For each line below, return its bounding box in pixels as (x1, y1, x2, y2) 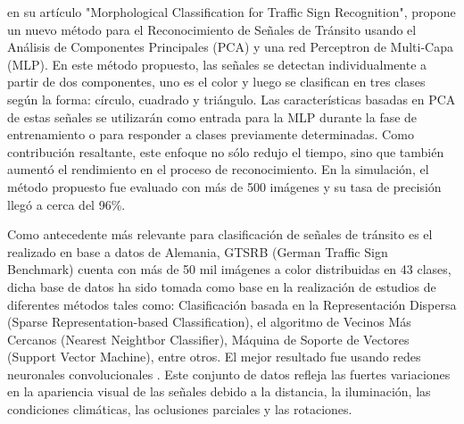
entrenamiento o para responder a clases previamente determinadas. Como (7, 125, 414, 144)
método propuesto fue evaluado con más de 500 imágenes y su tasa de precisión (7, 177, 442, 195)
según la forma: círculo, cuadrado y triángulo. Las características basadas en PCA (7, 89, 456, 108)
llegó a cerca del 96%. (7, 195, 126, 213)
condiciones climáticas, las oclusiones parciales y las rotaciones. (7, 400, 352, 419)
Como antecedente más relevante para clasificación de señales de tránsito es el (7, 225, 433, 244)
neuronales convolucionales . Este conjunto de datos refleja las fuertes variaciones (7, 364, 451, 383)
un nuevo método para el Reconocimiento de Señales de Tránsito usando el (7, 20, 417, 38)
